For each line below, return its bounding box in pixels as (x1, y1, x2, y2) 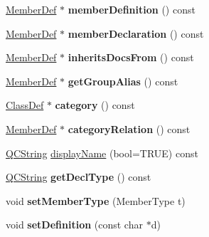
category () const (55, 98, 135, 112)
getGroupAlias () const (68, 73, 178, 88)
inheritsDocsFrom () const (68, 50, 194, 65)
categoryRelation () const (68, 121, 191, 136)
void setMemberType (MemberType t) (6, 193, 186, 208)
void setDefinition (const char (6, 217, 143, 232)
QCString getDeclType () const (6, 169, 151, 184)
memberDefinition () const (68, 2, 195, 16)
